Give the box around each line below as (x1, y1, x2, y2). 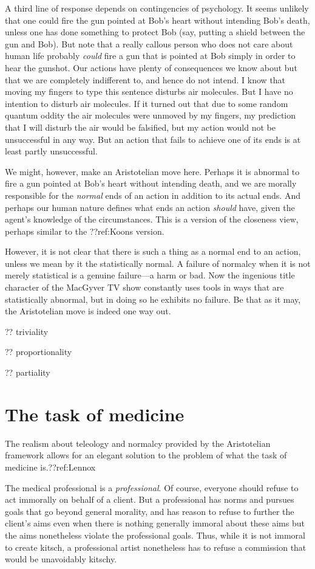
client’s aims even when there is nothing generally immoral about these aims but (5, 517, 305, 529)
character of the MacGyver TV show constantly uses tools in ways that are (5, 281, 284, 294)
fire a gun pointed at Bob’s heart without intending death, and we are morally (5, 177, 297, 190)
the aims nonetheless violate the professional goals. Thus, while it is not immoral (5, 528, 305, 541)
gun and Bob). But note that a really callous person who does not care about (5, 37, 293, 50)
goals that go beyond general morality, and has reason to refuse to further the (5, 505, 294, 517)
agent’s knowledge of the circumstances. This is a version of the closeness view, (5, 213, 299, 226)
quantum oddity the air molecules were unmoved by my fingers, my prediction (5, 109, 296, 122)
